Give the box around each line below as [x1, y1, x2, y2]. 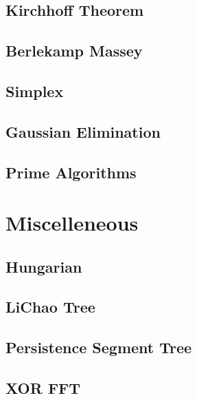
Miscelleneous [5, 209, 139, 237]
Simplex [5, 80, 64, 101]
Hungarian [5, 255, 82, 277]
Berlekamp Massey [5, 40, 143, 61]
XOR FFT [5, 377, 81, 399]
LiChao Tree [5, 296, 95, 317]
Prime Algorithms [5, 161, 137, 182]
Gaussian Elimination [5, 120, 161, 142]
